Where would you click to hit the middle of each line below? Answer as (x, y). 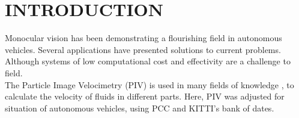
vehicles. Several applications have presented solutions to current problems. (143, 49)
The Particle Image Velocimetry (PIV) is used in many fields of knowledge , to (149, 84)
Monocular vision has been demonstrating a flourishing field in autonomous (143, 38)
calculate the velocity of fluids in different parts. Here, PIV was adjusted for (145, 96)
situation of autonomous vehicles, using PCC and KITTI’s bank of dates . (140, 108)
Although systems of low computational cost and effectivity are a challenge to (148, 61)
